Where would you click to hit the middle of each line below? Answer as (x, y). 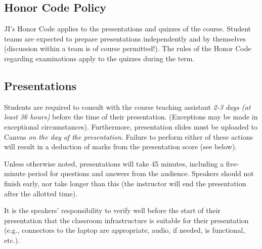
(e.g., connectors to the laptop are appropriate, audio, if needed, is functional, (125, 230)
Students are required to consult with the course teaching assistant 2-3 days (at (127, 107)
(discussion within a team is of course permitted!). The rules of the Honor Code (128, 48)
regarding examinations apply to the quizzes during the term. (99, 58)
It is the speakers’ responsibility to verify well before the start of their (113, 210)
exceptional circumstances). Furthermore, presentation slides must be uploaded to (131, 126)
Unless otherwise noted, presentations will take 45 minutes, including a (114, 163)
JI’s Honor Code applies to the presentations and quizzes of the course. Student (128, 29)
